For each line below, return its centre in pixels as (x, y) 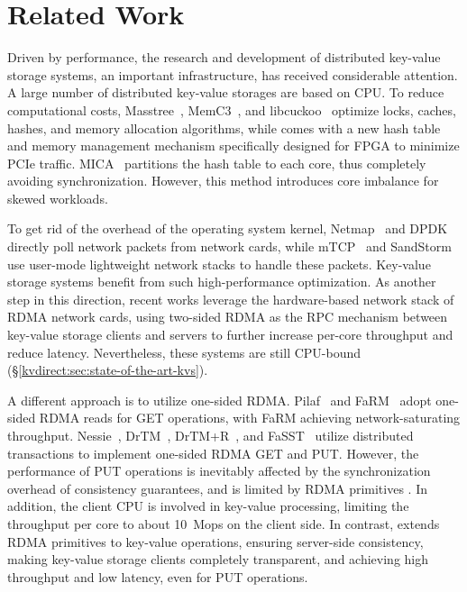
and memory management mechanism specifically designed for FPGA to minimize (233, 146)
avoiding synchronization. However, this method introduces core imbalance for (223, 181)
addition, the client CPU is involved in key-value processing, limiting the (208, 506)
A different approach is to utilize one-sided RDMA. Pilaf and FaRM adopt (220, 400)
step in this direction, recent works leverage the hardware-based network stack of (231, 299)
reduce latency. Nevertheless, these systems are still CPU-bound (184, 352)
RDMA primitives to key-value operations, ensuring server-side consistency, (215, 541)
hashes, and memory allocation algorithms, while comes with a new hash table (224, 128)
